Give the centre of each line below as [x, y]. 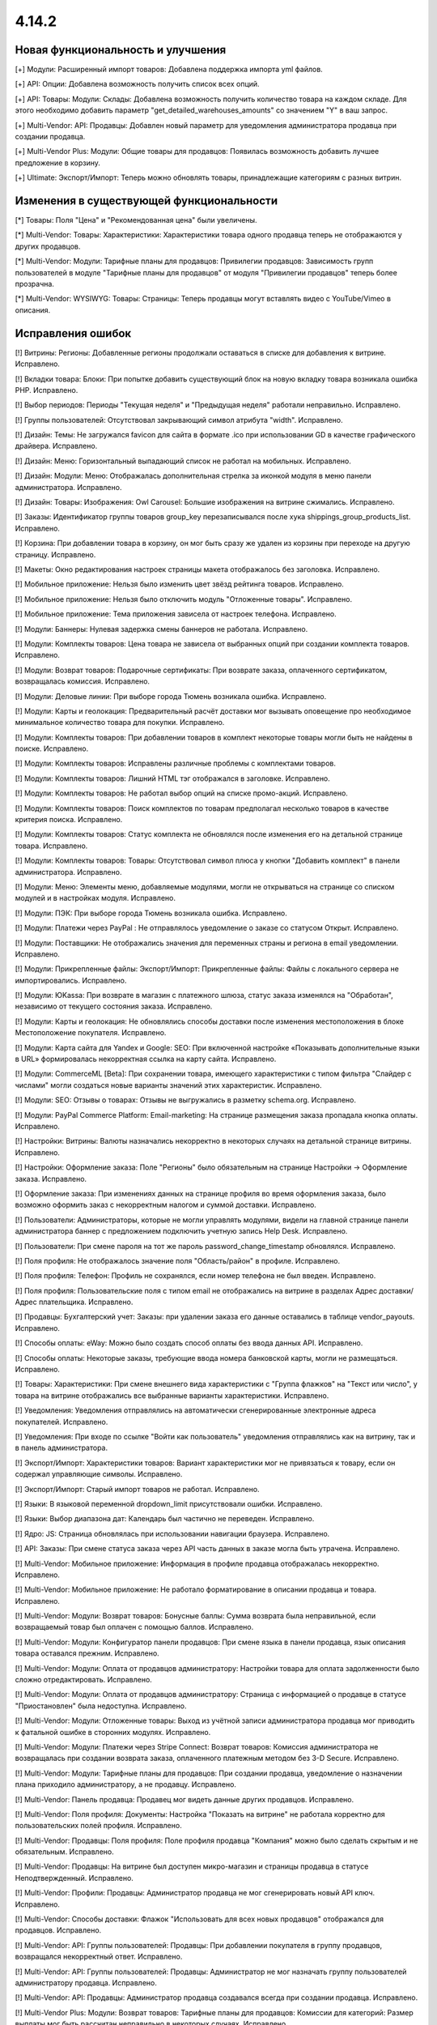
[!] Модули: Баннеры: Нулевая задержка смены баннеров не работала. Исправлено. [161, 629]
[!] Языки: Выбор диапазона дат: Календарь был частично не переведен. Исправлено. [165, 1519]
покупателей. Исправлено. [62, 1422]
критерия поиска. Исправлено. [69, 820]
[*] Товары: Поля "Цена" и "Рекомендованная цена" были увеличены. [136, 220]
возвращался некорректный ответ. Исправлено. [99, 1957]
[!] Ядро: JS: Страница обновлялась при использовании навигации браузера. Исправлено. [172, 1533]
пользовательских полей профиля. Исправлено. [98, 1826]
